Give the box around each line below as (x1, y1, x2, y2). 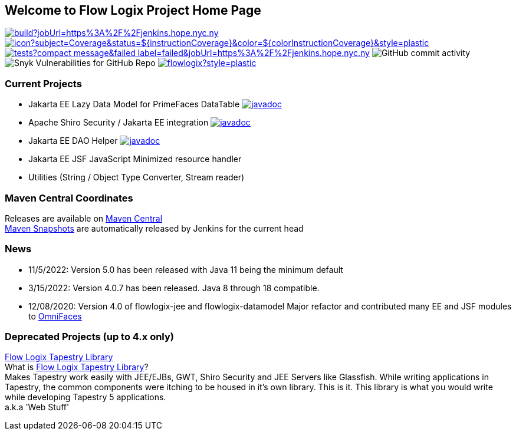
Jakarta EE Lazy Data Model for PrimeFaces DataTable (28, 99, 240, 110)
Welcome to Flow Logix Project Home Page (5, 3, 261, 18)
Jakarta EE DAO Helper (28, 136, 118, 146)
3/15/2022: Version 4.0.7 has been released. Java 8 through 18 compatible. (28, 282, 320, 293)
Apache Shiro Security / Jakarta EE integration (28, 117, 209, 128)
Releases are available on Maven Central (5, 213, 163, 223)
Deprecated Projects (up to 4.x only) (5, 331, 174, 343)
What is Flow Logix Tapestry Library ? (5, 362, 149, 373)
